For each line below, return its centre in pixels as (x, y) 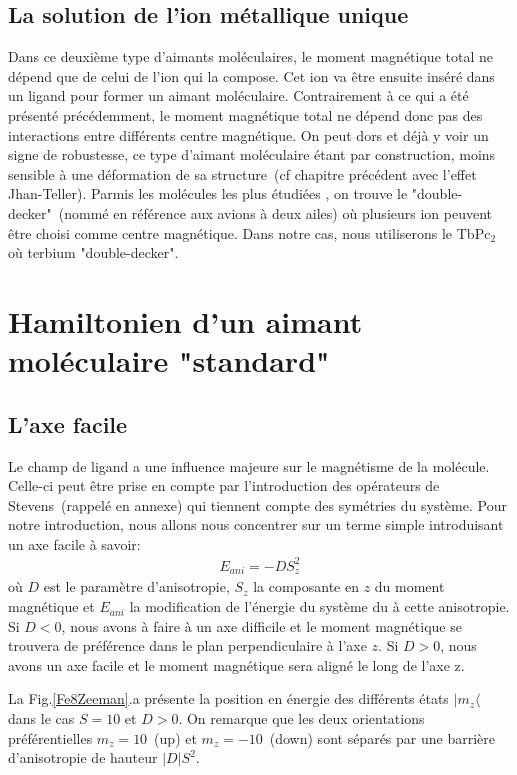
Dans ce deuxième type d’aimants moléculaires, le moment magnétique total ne (250, 56)
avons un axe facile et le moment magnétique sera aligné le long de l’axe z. (236, 664)
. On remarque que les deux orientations (301, 718)
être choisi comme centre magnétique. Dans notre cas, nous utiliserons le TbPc (249, 232)
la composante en (306, 586)
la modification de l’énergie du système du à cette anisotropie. (319, 606)
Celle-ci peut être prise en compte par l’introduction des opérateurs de (224, 485)
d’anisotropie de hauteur (83, 757)
